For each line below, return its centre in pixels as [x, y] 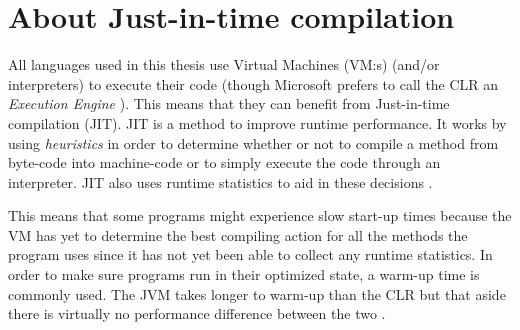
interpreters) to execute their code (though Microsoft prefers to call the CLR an [253, 83]
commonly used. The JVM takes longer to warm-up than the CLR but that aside [257, 293]
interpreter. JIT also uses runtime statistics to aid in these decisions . [220, 181]
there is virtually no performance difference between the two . [197, 313]
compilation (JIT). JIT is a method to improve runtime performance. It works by [257, 122]
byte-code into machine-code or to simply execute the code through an [224, 162]
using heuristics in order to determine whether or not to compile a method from [253, 142]
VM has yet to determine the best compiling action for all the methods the [238, 234]
